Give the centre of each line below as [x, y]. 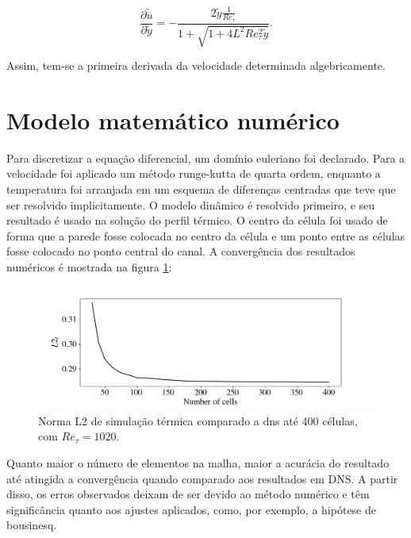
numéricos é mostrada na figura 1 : [89, 267]
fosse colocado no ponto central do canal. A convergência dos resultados [181, 251]
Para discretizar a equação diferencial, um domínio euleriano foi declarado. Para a [206, 158]
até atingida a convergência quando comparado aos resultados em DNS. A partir [202, 478]
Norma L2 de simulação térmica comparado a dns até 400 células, [198, 420]
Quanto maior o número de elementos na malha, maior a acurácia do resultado [198, 463]
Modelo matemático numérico [173, 119]
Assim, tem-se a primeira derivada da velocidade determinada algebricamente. [196, 65]
